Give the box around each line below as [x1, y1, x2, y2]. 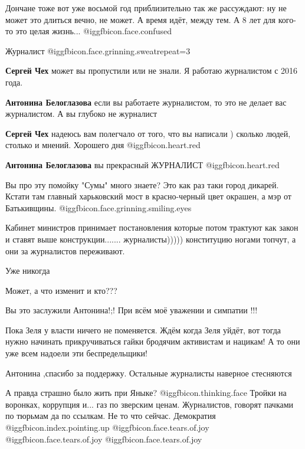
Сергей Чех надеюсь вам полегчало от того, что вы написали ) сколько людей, [5, 127, 291, 139]
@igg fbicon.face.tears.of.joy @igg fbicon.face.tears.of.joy [5, 432, 202, 445]
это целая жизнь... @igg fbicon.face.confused [15, 25, 172, 37]
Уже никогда [5, 264, 50, 277]
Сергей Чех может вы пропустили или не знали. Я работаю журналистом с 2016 [5, 64, 298, 77]
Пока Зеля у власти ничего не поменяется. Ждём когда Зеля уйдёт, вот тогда [5, 323, 281, 336]
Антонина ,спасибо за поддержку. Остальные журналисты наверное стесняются [5, 366, 292, 379]
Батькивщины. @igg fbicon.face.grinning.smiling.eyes [5, 201, 192, 214]
